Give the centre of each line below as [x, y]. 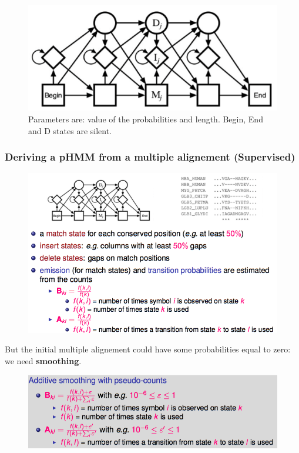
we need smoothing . [43, 360]
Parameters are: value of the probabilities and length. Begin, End [146, 119]
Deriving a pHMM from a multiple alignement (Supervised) [150, 157]
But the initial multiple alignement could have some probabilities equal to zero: [148, 349]
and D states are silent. [70, 130]
